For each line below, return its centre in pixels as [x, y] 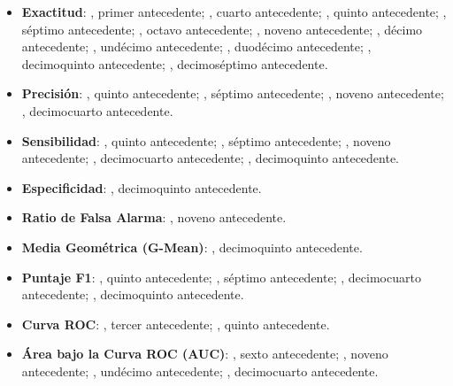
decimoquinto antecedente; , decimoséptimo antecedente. [175, 63]
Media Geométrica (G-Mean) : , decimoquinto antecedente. [192, 247]
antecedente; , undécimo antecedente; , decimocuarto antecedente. [200, 371]
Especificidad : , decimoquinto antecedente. [142, 187]
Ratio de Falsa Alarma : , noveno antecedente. [154, 217]
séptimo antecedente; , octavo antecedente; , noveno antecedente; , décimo [222, 29]
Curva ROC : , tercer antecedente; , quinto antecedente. [176, 324]
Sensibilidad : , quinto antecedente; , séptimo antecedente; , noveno [206, 140]
